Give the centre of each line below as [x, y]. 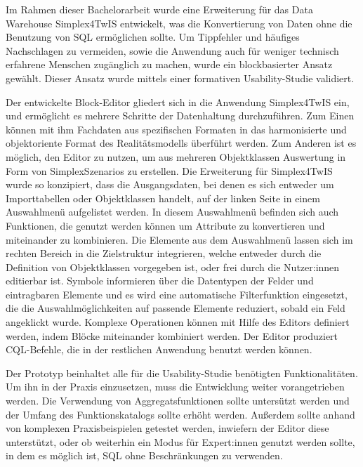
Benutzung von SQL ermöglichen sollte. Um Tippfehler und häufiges [153, 37]
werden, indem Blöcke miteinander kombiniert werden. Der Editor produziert [172, 335]
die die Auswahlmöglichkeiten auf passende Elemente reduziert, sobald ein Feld [176, 308]
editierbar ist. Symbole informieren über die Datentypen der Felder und [160, 281]
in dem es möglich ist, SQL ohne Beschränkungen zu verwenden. [144, 455]
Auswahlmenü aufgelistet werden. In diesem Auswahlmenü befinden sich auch [172, 212]
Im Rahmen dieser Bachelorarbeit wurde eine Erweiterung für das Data [159, 9]
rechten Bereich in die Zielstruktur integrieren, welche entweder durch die [164, 253]
